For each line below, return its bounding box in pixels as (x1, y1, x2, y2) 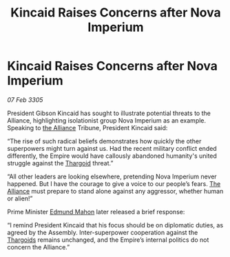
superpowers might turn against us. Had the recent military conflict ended (7, 144, 217, 152)
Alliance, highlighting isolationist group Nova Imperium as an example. (7, 116, 207, 125)
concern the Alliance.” (7, 243, 70, 251)
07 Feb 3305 (7, 95, 43, 104)
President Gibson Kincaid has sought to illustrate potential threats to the (7, 109, 211, 117)
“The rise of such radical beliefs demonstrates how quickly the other (7, 136, 202, 145)
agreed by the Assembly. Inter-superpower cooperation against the (7, 228, 198, 236)
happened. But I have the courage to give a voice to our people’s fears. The (7, 179, 221, 187)
